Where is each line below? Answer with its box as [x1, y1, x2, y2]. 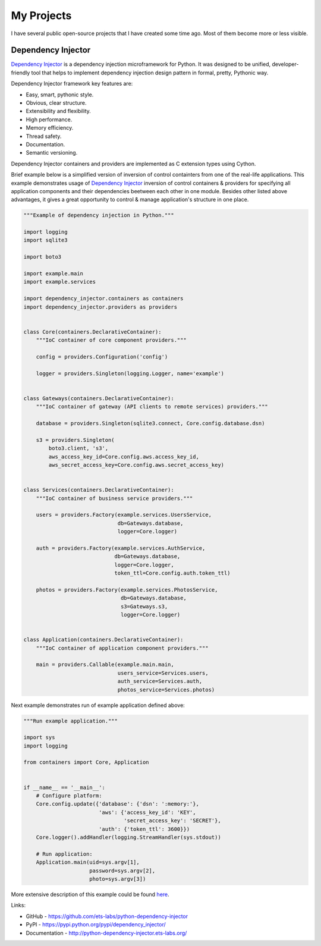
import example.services [23, 278, 96, 285]
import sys [23, 734, 55, 741]
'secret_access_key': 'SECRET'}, [124, 818, 221, 824]
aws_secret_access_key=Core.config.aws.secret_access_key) [48, 461, 225, 469]
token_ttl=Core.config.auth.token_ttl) [114, 570, 231, 577]
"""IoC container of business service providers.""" [36, 495, 193, 502]
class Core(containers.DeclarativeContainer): [23, 328, 162, 335]
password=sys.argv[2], [89, 867, 156, 874]
